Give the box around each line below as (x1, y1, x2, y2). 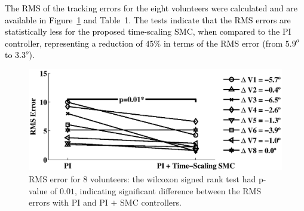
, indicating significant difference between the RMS (75, 184, 262, 197)
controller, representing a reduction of (5, 36, 143, 49)
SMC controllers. (120, 196, 182, 209)
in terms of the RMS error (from (163, 36, 283, 49)
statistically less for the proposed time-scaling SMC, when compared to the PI (5, 25, 291, 38)
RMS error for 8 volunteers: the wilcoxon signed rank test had (29, 172, 256, 185)
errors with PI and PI (29, 196, 108, 209)
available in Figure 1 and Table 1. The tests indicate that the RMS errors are (5, 13, 291, 26)
